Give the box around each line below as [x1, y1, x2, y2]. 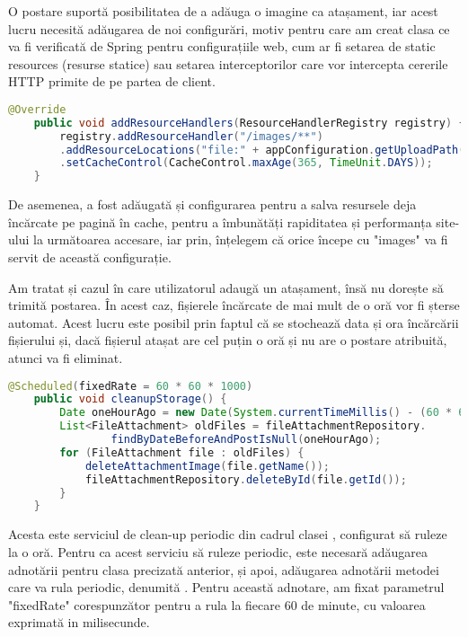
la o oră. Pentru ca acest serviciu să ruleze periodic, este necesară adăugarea [8, 542, 428, 561]
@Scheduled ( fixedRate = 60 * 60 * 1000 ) [8, 379, 253, 393]
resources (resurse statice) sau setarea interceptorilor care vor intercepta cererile [8, 54, 448, 73]
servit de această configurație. [8, 248, 172, 266]
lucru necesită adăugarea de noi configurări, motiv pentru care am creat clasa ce [8, 19, 450, 38]
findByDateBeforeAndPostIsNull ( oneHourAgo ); [110, 433, 382, 447]
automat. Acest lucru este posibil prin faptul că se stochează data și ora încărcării [8, 313, 459, 332]
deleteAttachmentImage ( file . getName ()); [84, 459, 330, 473]
